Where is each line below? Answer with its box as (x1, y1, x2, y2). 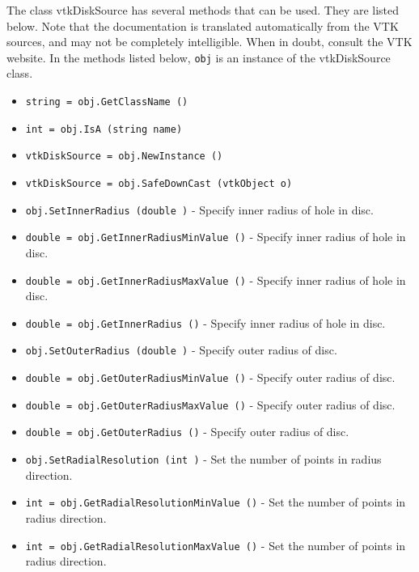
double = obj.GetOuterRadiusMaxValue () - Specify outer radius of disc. (25, 396, 396, 413)
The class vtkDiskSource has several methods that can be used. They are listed (6, 2, 400, 18)
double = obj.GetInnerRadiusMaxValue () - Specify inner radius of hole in (25, 271, 406, 288)
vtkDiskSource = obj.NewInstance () (25, 150, 223, 163)
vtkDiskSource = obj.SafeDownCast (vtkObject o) (25, 178, 293, 189)
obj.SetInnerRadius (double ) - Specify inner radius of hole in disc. (25, 201, 374, 218)
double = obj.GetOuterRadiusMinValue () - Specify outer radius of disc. (25, 369, 396, 386)
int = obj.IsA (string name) (25, 123, 183, 135)
